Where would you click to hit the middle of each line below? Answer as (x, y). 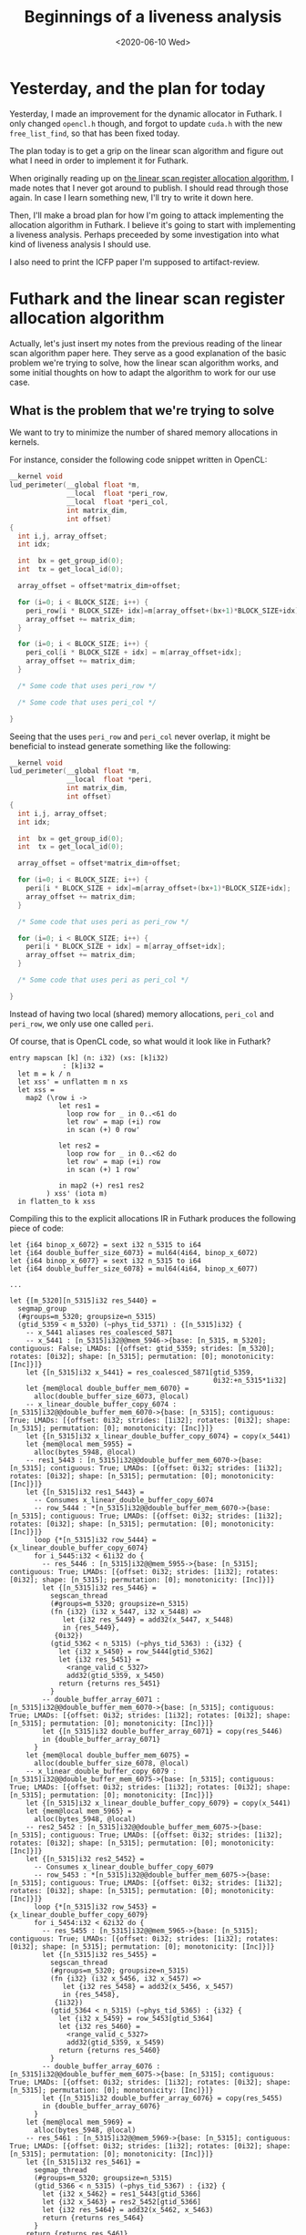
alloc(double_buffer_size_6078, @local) (111, 1763)
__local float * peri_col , (118, 502)
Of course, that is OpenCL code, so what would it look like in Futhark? (140, 1041)
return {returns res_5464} (93, 2218)
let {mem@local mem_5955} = (79, 1444)
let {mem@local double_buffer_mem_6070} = (107, 1388)
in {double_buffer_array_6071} (102, 1739)
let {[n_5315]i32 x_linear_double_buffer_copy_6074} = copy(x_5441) (158, 1436)
